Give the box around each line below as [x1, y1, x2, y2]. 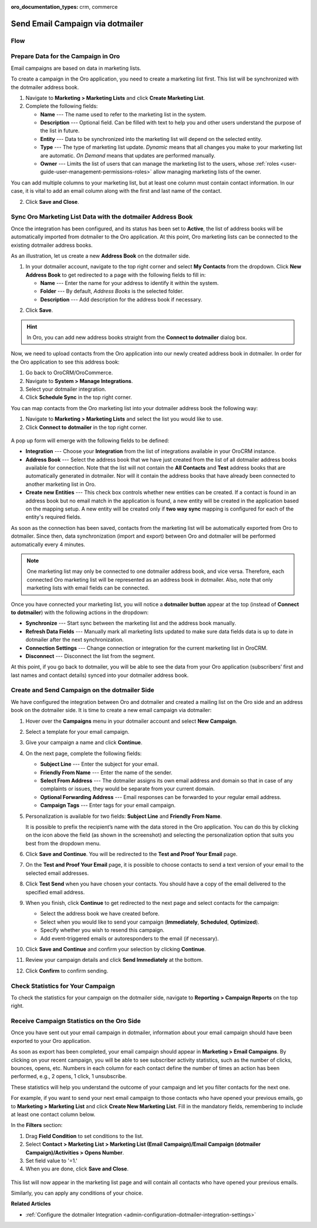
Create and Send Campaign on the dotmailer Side [11, 686, 155, 694]
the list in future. [40, 127, 80, 135]
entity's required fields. [25, 514, 82, 521]
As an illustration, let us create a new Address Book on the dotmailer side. [11, 252, 190, 259]
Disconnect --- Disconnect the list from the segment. [25, 652, 156, 659]
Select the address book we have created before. [40, 910, 160, 917]
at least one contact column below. [11, 1110, 96, 1118]
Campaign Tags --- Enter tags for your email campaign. [40, 802, 176, 809]
